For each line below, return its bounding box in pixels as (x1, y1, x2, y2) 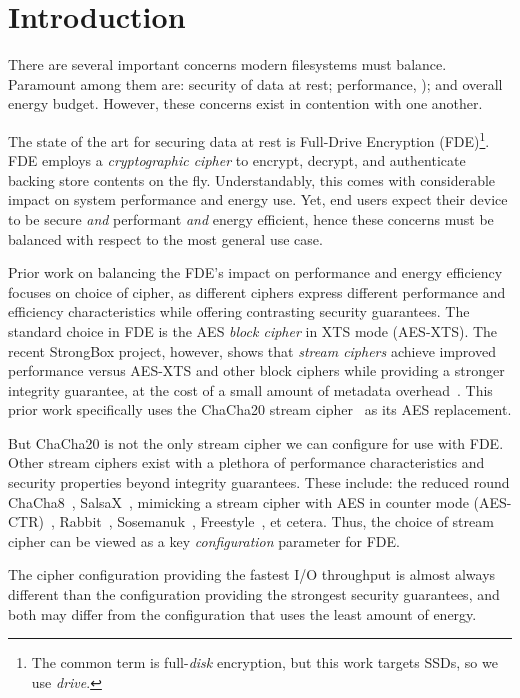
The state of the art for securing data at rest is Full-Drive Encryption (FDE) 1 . (8, 127, 490, 151)
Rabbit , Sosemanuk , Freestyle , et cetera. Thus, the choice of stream (59, 511, 494, 532)
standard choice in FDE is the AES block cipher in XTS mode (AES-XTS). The (8, 320, 498, 341)
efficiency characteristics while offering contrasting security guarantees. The (8, 301, 470, 322)
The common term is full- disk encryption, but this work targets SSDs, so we (31, 652, 498, 673)
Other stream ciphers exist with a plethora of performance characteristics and (8, 452, 485, 473)
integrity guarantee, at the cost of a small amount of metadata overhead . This (8, 379, 493, 400)
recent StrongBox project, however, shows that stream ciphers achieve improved (8, 340, 496, 361)
